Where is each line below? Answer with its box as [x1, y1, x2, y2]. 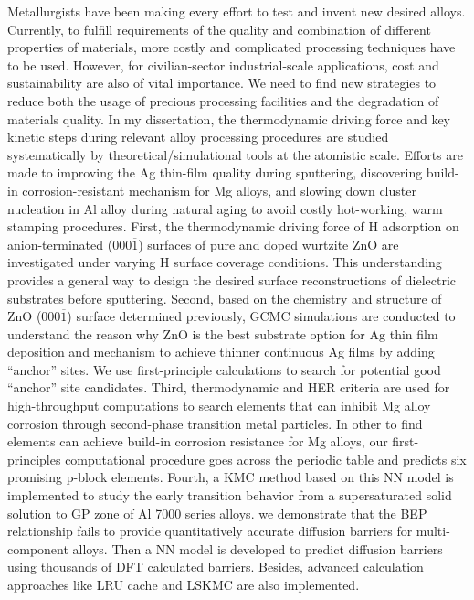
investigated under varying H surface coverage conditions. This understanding [7, 252, 442, 272]
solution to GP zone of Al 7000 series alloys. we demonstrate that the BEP [7, 503, 427, 522]
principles [7, 449, 61, 468]
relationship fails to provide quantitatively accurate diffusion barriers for [7, 521, 413, 541]
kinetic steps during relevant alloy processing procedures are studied [7, 127, 389, 146]
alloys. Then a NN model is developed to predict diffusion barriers [72, 539, 443, 558]
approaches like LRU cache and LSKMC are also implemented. [7, 575, 360, 594]
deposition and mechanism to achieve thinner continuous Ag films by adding [7, 342, 435, 361]
